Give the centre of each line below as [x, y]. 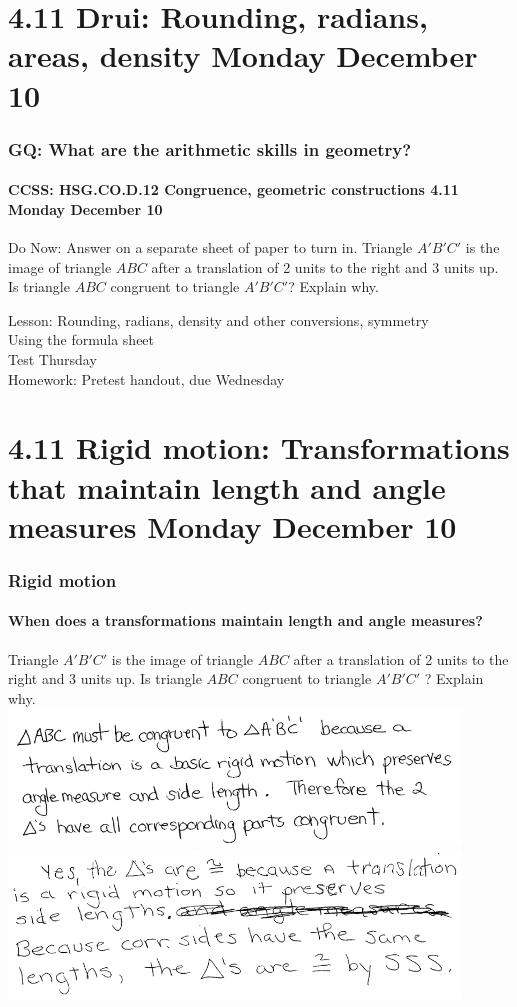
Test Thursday [52, 358]
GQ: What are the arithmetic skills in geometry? [210, 148]
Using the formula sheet [81, 339]
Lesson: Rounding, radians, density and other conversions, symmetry [218, 319]
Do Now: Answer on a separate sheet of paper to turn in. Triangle [210, 246]
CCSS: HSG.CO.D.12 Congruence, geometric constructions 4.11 [233, 189]
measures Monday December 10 [232, 525]
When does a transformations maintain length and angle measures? [245, 620]
